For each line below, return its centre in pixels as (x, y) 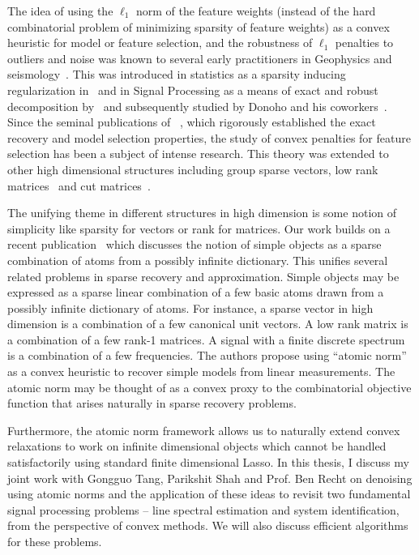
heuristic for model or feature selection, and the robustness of (160, 43)
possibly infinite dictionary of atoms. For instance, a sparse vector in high (190, 307)
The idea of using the (60, 11)
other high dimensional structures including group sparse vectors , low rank (193, 169)
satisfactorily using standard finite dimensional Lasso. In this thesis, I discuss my (208, 462)
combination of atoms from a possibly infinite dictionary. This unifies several (198, 260)
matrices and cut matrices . (79, 185)
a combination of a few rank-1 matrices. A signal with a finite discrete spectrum (206, 339)
